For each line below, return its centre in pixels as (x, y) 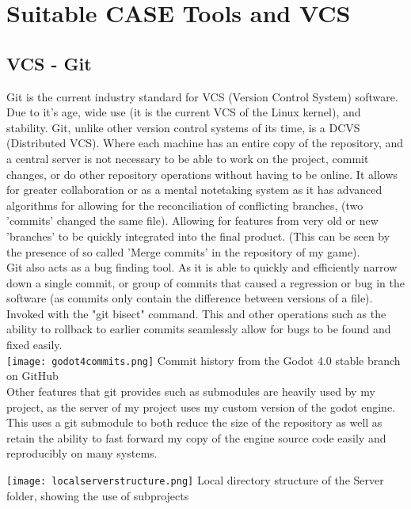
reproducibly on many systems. (82, 453)
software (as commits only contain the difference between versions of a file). (190, 298)
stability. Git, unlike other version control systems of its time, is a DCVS (183, 127)
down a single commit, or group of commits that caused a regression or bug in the (205, 282)
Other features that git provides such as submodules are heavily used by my (191, 391)
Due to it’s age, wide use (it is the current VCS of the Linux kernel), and (184, 112)
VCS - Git (49, 63)
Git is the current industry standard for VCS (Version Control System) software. (202, 96)
